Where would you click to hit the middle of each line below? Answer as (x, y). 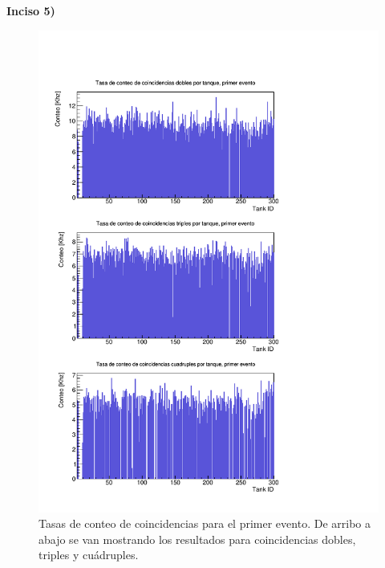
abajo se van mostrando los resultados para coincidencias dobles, (197, 539)
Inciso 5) (31, 10)
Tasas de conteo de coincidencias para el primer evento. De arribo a (205, 523)
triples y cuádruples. (89, 555)
